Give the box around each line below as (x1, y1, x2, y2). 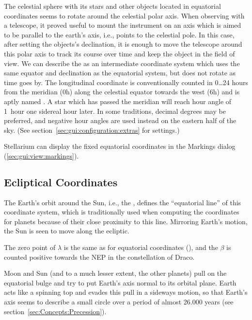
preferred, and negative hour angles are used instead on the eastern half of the (4, 115, 236, 125)
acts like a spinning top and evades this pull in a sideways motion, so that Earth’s (4, 287, 248, 297)
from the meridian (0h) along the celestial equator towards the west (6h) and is (4, 87, 240, 97)
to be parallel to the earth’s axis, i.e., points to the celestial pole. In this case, (4, 29, 235, 39)
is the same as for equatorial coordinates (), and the (63, 242, 218, 252)
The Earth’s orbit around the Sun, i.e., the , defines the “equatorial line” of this (4, 197, 241, 207)
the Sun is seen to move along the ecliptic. (4, 226, 129, 236)
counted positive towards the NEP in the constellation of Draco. (4, 251, 195, 262)
